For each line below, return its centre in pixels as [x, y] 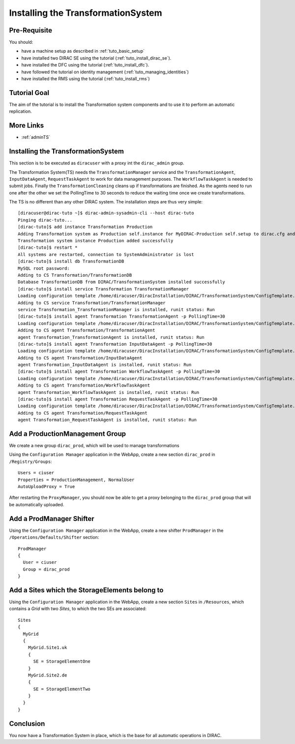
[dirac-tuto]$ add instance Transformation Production [85, 227]
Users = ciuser [36, 473]
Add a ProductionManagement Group [68, 434]
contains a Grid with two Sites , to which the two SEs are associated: [78, 609]
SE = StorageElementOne [62, 662]
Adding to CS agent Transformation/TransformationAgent [87, 330]
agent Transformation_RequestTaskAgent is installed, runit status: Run [107, 420]
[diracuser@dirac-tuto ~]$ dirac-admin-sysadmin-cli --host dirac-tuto [106, 213]
